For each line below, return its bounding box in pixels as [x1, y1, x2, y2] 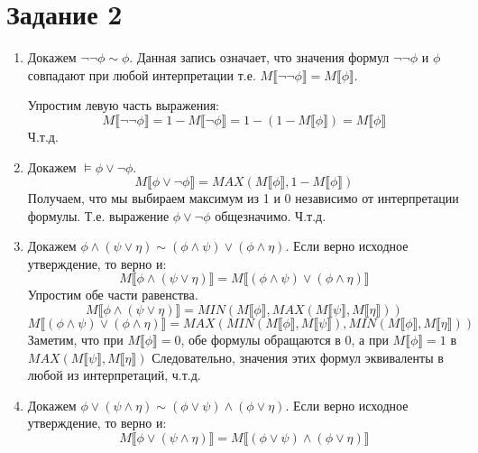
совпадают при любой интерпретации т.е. [27, 65, 256, 84]
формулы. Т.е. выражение [27, 206, 170, 225]
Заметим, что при [27, 330, 124, 349]
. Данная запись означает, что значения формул [129, 48, 390, 67]
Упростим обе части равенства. [27, 285, 198, 304]
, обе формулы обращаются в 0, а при [180, 330, 389, 349]
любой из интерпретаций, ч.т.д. [27, 365, 201, 384]
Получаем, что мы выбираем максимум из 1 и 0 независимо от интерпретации [27, 189, 459, 208]
